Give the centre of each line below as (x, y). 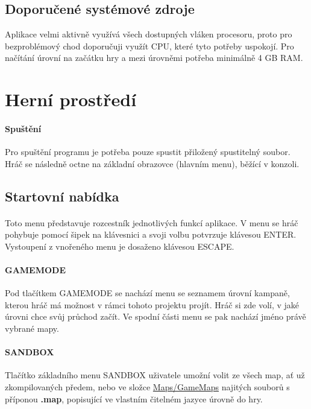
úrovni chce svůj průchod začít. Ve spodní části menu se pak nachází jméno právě (155, 316)
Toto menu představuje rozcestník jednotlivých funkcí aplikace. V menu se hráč (152, 222)
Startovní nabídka (62, 196)
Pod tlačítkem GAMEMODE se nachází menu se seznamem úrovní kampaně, (147, 293)
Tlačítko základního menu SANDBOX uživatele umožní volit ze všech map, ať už (155, 375)
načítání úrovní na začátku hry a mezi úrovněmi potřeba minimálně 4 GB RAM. (154, 58)
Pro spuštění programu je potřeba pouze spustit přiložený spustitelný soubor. (148, 152)
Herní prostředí (71, 99)
